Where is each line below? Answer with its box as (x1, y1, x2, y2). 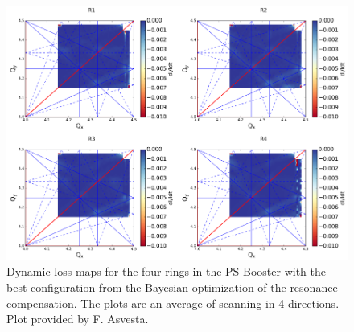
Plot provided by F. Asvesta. (6, 310, 149, 327)
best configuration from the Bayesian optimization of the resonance (6, 278, 338, 295)
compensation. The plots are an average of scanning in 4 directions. (6, 294, 340, 311)
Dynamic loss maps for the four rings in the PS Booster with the (6, 263, 327, 280)
